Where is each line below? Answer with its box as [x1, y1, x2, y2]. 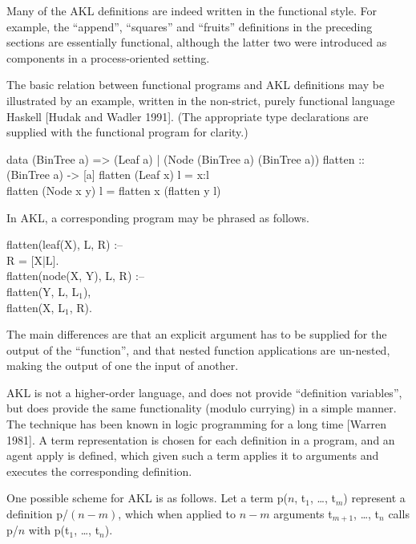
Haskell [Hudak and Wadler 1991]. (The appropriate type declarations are [6, 108, 369, 124]
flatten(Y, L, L [6, 282, 79, 299]
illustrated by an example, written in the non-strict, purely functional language [6, 91, 395, 108]
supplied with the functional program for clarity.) [6, 124, 248, 140]
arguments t [273, 505, 333, 522]
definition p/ [6, 505, 69, 522]
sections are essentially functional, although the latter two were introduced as [6, 34, 387, 51]
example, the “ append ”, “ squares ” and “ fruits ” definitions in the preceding [6, 18, 373, 35]
